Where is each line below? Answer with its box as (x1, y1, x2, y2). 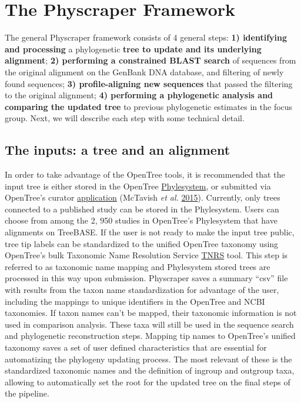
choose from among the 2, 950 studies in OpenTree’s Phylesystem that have (5, 214, 277, 227)
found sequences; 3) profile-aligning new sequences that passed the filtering (5, 77, 293, 89)
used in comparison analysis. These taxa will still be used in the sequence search (5, 318, 294, 330)
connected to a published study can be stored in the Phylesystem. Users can (5, 202, 279, 215)
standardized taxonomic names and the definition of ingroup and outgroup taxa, (5, 364, 295, 377)
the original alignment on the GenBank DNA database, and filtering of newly (5, 65, 284, 78)
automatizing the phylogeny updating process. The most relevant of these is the (5, 352, 292, 365)
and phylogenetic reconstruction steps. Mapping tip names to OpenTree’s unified (5, 329, 296, 342)
